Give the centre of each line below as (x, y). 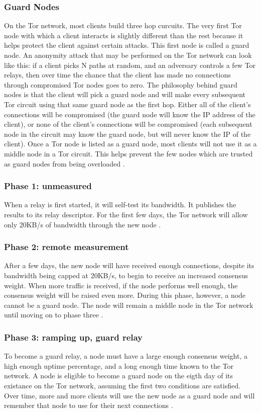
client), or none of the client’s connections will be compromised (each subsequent (128, 124)
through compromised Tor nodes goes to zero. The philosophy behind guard (121, 84)
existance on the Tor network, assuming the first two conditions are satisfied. (122, 385)
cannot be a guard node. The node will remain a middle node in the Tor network (129, 305)
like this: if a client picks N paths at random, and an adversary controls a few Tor (130, 65)
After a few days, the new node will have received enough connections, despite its (129, 265)
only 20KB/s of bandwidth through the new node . (83, 224)
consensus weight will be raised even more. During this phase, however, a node (125, 295)
